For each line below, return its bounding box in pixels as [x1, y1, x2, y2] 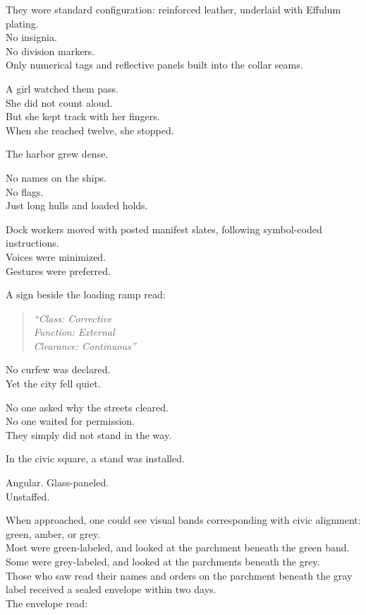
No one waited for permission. [6, 414, 135, 428]
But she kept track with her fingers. [6, 109, 160, 124]
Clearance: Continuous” [33, 338, 136, 353]
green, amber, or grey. [6, 526, 100, 541]
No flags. [6, 184, 44, 199]
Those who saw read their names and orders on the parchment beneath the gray [6, 568, 353, 582]
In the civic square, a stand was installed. [6, 451, 185, 466]
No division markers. [6, 43, 95, 58]
